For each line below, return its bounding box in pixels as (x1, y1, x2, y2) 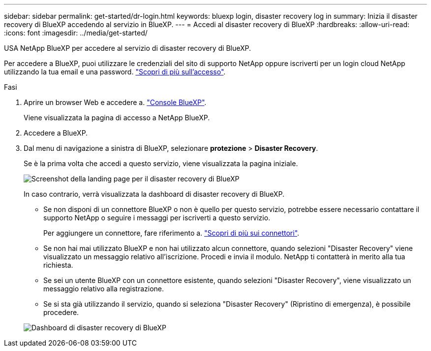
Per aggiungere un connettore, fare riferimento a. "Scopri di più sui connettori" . (43, 229, 300, 237)
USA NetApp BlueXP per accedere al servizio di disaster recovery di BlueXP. (4, 44, 251, 52)
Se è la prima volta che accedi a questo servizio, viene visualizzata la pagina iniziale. (24, 159, 298, 168)
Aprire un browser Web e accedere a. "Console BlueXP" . (24, 98, 207, 106)
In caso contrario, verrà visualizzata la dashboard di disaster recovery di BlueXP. (24, 190, 284, 198)
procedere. (43, 308, 79, 316)
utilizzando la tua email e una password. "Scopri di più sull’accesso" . (4, 68, 226, 76)
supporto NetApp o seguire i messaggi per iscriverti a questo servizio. (43, 213, 271, 222)
